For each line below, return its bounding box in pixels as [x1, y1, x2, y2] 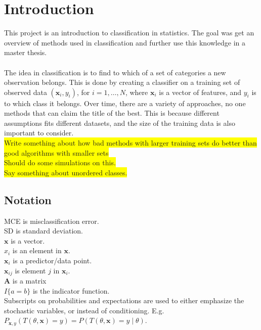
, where [125, 86, 148, 97]
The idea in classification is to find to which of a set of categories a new [4, 67, 226, 77]
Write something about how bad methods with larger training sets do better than [4, 137, 257, 148]
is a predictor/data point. [13, 255, 92, 266]
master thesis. [4, 47, 47, 58]
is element [15, 265, 46, 275]
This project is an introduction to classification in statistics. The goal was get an [4, 27, 254, 38]
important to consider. [4, 127, 74, 138]
